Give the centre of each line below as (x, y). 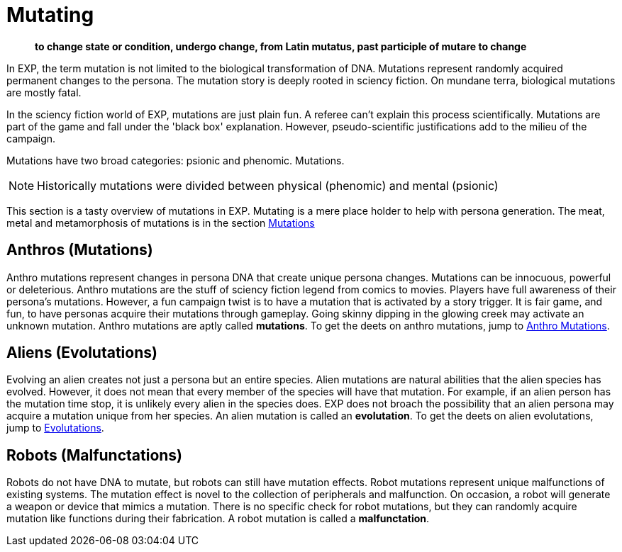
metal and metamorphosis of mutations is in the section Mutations (161, 223)
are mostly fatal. (44, 92)
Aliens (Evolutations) (82, 353)
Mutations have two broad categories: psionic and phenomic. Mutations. (176, 160)
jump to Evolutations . (55, 428)
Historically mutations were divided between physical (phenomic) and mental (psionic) (268, 185)
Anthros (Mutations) (80, 250)
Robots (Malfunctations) (95, 455)
